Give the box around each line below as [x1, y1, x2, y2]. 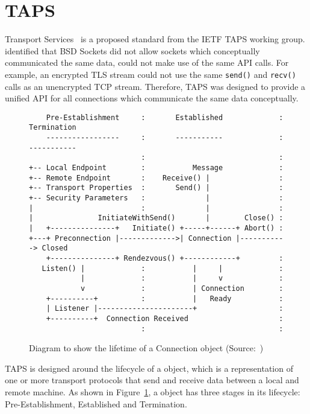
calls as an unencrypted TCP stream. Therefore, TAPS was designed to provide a [5, 80, 306, 92]
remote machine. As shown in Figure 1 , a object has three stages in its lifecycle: [5, 385, 300, 398]
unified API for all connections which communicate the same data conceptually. [5, 92, 299, 104]
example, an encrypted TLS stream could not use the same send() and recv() [5, 68, 296, 80]
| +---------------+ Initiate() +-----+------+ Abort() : [29, 223, 284, 232]
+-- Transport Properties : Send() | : [29, 183, 284, 193]
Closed [42, 244, 68, 253]
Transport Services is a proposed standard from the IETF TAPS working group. [5, 33, 305, 45]
